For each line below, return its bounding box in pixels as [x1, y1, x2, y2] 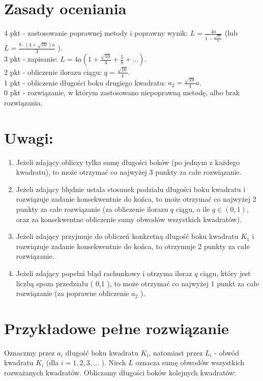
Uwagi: [4, 127, 53, 148]
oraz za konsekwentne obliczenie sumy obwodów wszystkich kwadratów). [16, 213, 242, 224]
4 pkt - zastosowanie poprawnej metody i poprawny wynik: [4, 28, 188, 38]
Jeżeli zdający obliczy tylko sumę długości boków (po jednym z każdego [16, 156, 240, 167]
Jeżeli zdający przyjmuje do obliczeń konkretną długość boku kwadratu [16, 231, 239, 241]
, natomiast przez [149, 347, 203, 358]
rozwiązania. [4, 97, 43, 107]
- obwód [214, 347, 240, 358]
